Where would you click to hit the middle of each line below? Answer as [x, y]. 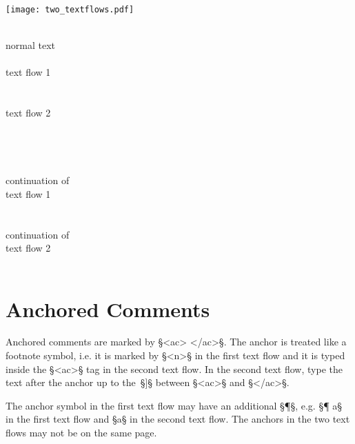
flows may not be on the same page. [81, 433]
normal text [30, 45]
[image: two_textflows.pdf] [70, 10]
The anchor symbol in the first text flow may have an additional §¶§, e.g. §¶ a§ [174, 405]
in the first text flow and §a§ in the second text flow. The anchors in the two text [178, 419]
